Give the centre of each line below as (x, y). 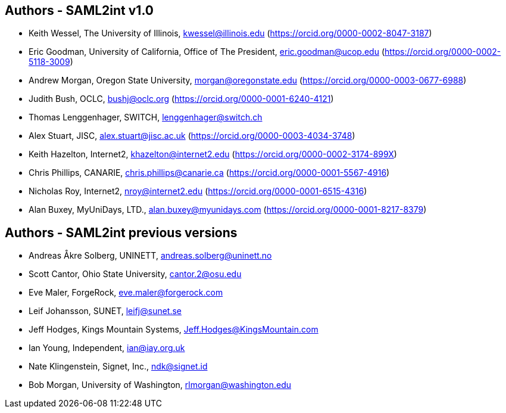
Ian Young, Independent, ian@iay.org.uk (107, 348)
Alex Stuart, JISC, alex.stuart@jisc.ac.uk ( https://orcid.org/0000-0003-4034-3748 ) (192, 136)
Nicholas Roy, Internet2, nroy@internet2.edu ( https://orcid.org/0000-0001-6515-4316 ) (198, 191)
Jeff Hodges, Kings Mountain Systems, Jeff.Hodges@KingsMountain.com (174, 330)
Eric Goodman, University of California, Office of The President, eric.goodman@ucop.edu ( (207, 52)
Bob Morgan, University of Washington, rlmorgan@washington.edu (160, 385)
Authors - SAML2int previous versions (121, 232)
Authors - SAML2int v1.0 (79, 10)
